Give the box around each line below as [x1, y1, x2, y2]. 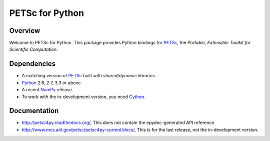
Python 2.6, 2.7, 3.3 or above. [21, 80, 82, 86]
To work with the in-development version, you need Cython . [21, 94, 146, 100]
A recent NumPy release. [21, 87, 73, 93]
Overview [9, 26, 40, 35]
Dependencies [9, 60, 56, 68]
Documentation [9, 107, 59, 115]
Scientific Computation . [9, 46, 58, 52]
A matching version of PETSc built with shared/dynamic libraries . [21, 73, 156, 79]
